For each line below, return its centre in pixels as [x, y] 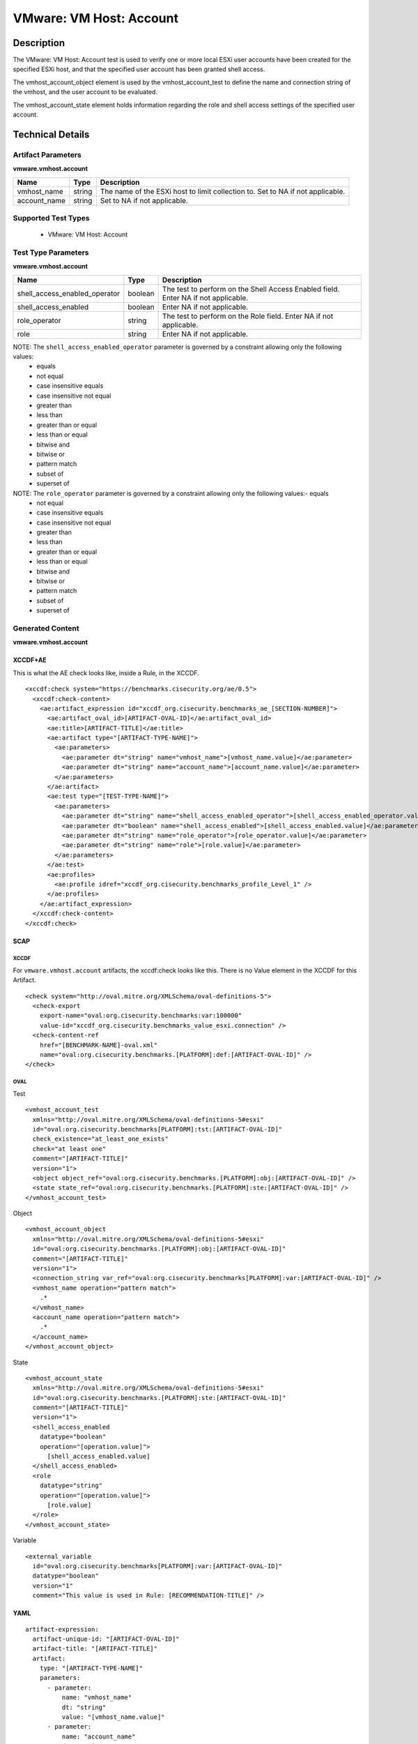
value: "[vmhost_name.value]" [113, 1717]
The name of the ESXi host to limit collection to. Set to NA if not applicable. [223, 191]
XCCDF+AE [30, 660]
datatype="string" [71, 1486]
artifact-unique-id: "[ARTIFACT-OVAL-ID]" [106, 1639]
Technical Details [51, 134]
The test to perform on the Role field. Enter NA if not [248, 316]
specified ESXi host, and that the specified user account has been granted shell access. [139, 69]
